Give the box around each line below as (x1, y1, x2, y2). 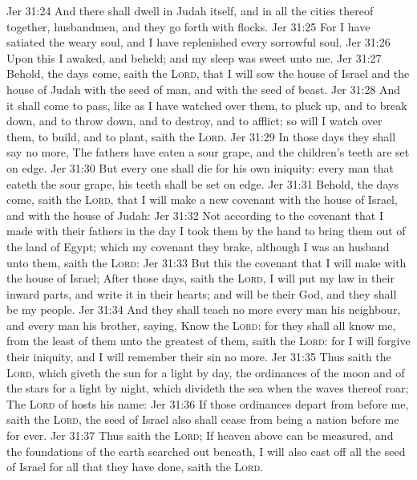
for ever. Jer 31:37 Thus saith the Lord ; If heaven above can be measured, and (6, 427, 394, 444)
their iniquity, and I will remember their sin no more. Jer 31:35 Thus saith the (6, 348, 391, 365)
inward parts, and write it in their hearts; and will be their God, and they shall (6, 285, 397, 302)
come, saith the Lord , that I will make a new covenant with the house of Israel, (6, 191, 398, 208)
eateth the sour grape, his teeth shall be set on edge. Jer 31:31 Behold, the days (6, 175, 399, 192)
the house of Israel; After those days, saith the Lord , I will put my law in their (6, 270, 395, 287)
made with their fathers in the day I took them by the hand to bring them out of (6, 222, 406, 239)
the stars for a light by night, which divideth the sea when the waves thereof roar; (6, 380, 409, 397)
